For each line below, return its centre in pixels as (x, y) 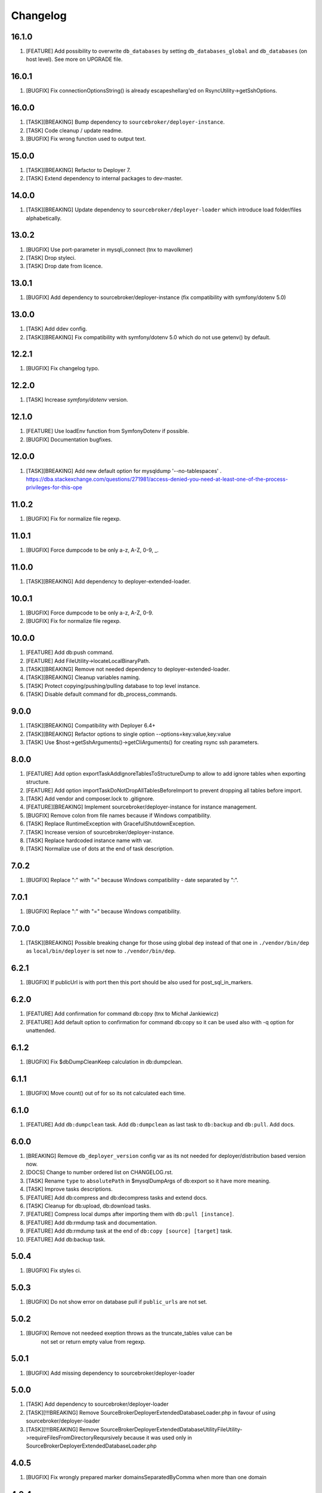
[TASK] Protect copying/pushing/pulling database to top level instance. (113, 686)
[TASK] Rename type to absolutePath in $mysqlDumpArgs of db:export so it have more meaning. (148, 1181)
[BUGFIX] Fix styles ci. (54, 1271)
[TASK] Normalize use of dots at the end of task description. (100, 849)
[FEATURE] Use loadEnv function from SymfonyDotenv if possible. (107, 431)
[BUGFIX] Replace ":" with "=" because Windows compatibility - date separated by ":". (132, 880)
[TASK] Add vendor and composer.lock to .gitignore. (90, 798)
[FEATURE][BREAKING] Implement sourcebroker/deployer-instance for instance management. (142, 807)
